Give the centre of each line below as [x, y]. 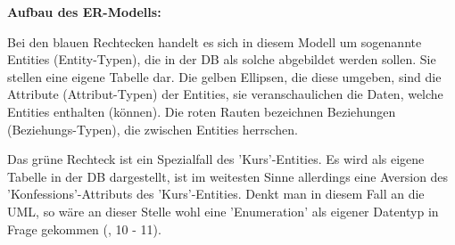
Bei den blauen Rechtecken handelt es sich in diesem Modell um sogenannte [215, 41]
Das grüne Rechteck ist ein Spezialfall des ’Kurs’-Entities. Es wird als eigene [216, 159]
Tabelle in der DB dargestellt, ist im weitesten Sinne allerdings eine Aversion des [228, 176]
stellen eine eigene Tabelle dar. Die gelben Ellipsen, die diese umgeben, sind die [224, 76]
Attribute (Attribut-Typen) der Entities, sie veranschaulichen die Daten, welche [225, 94]
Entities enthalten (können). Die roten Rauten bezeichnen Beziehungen [202, 111]
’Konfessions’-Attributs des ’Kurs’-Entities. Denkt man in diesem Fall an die [216, 194]
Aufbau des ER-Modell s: [84, 12]
